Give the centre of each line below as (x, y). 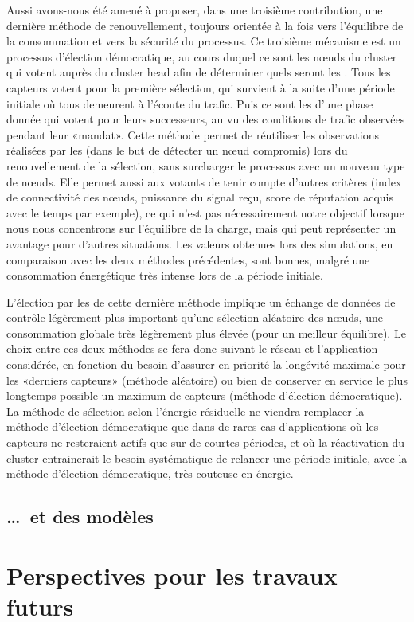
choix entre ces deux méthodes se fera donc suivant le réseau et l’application (192, 348)
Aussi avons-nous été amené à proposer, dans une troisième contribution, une (195, 10)
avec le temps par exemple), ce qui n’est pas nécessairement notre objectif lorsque (205, 212)
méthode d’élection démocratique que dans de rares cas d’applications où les (193, 426)
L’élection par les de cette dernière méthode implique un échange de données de (201, 301)
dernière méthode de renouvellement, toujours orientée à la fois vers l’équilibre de (205, 25)
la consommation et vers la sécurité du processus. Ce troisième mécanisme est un (204, 41)
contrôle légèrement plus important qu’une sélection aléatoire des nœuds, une (195, 317)
